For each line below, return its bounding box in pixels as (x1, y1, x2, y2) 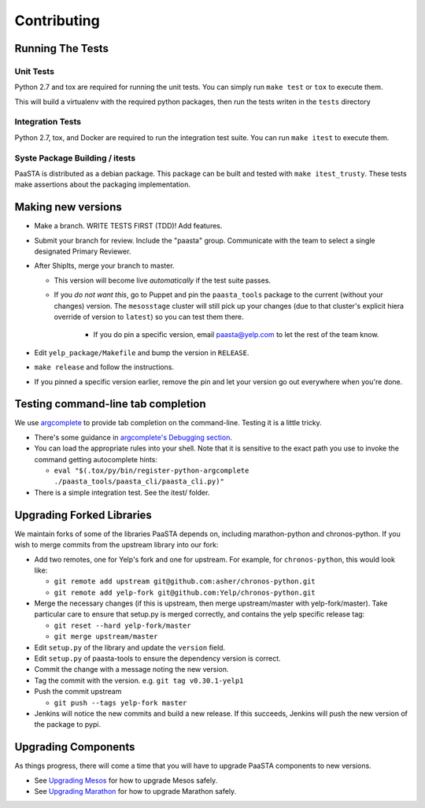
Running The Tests (14, 42, 109, 55)
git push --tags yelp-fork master (54, 698, 187, 707)
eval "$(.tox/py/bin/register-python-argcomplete (54, 466, 249, 476)
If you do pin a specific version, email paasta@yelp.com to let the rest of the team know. (93, 330, 379, 339)
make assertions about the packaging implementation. (14, 180, 190, 189)
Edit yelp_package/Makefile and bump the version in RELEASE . (34, 347, 249, 358)
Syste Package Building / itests (14, 152, 136, 163)
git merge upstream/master (54, 632, 158, 641)
